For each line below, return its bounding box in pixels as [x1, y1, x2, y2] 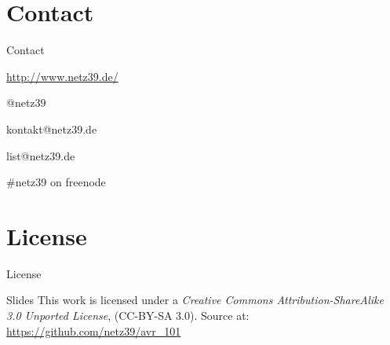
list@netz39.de [6, 147, 75, 163]
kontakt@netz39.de [6, 120, 97, 137]
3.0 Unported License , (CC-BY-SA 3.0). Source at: [6, 307, 250, 323]
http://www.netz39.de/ [6, 68, 118, 84]
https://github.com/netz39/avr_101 [6, 322, 181, 339]
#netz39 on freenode [6, 174, 106, 190]
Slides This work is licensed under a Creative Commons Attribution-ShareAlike [6, 292, 384, 308]
